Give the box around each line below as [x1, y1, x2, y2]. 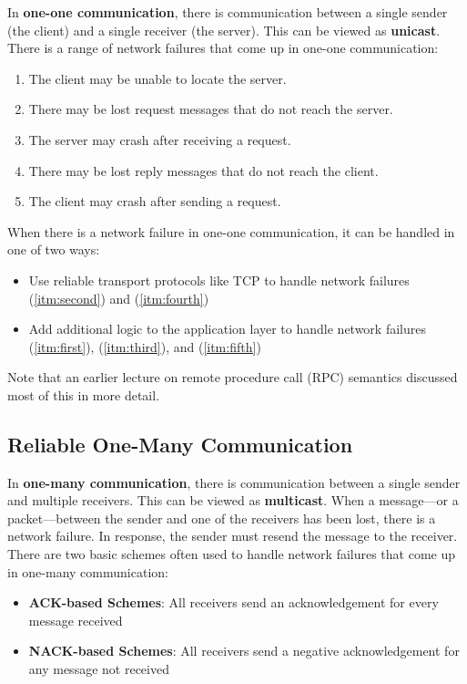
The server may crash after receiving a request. [28, 130, 291, 149]
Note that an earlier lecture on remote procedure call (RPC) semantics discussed [7, 368, 458, 387]
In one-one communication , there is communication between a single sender [7, 3, 448, 21]
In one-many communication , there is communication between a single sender [7, 472, 461, 492]
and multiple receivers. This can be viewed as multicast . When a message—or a [7, 491, 459, 510]
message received [28, 610, 123, 629]
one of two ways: [7, 240, 100, 259]
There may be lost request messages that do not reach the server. [28, 99, 393, 119]
